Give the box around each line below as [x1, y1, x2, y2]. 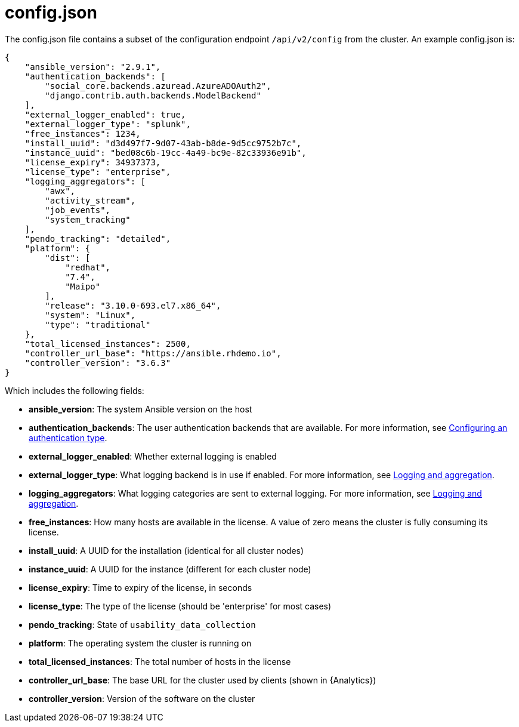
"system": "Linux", [45, 310, 136, 320]
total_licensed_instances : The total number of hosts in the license [29, 656, 291, 667]
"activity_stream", [45, 195, 136, 205]
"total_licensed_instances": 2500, [24, 338, 191, 349]
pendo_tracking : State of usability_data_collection [29, 619, 256, 630]
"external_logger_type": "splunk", [24, 119, 191, 129]
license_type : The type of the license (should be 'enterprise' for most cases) [29, 600, 332, 611]
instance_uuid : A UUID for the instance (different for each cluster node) [29, 563, 311, 574]
